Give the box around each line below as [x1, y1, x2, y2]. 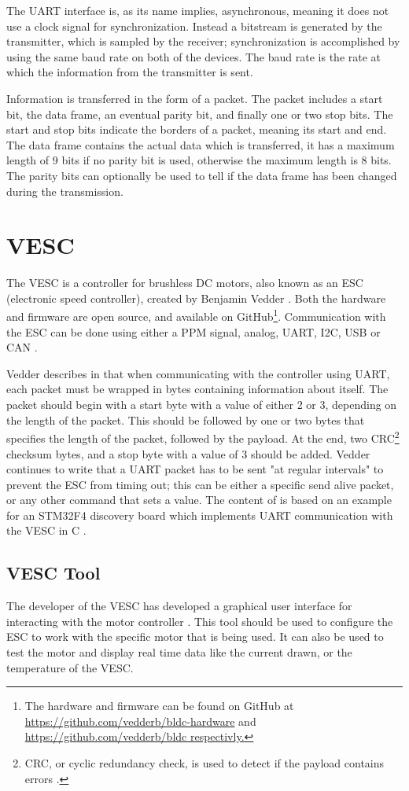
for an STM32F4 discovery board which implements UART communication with [6, 506, 393, 523]
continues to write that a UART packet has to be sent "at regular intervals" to [6, 461, 384, 477]
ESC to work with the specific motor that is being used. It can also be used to [6, 628, 384, 645]
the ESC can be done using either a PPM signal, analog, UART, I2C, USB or [6, 323, 381, 340]
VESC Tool [6, 561, 101, 585]
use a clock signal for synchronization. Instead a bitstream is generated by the [6, 17, 382, 34]
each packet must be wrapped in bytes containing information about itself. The [6, 381, 389, 397]
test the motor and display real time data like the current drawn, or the [6, 644, 352, 660]
